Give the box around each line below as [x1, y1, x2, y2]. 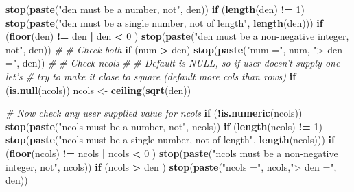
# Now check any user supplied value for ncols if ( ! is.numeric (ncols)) [5, 106, 303, 120]
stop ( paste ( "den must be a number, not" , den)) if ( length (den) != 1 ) [5, 2, 305, 16]
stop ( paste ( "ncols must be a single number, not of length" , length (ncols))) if [5, 132, 335, 147]
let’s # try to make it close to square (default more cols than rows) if [5, 69, 296, 83]
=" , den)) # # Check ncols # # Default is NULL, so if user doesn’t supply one [5, 56, 340, 70]
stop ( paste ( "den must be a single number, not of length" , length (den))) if [5, 15, 323, 29]
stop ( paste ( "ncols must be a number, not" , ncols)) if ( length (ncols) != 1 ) [5, 119, 322, 133]
